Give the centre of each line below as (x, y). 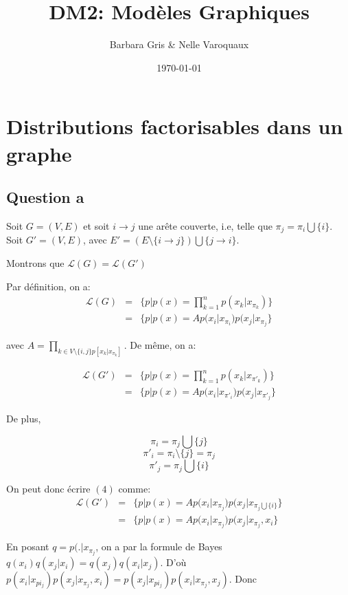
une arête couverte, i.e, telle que (205, 225)
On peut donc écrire (48, 489)
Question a (45, 197)
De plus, (24, 419)
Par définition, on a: (48, 286)
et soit (96, 225)
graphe (39, 153)
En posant (28, 547)
